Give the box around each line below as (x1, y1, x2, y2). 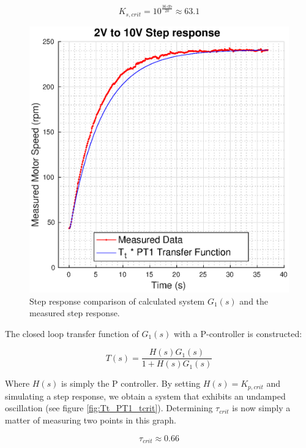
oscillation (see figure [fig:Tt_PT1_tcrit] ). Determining (5, 401, 213, 414)
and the (239, 294, 269, 307)
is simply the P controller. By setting (61, 377, 201, 390)
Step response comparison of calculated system (29, 294, 205, 307)
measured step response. (29, 306, 120, 319)
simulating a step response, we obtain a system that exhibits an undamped (5, 389, 286, 402)
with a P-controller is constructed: (173, 327, 302, 340)
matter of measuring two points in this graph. (5, 414, 176, 427)
